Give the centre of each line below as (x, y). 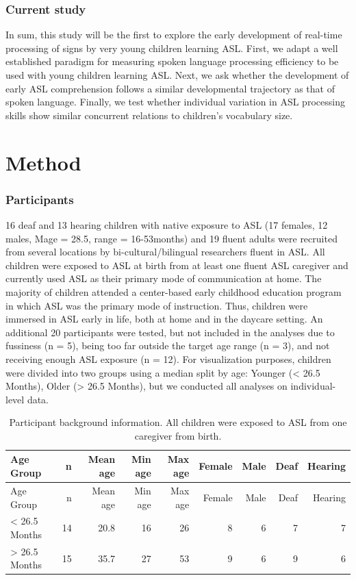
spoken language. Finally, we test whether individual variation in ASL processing (175, 102)
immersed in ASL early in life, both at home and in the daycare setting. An (164, 319)
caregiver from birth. (178, 435)
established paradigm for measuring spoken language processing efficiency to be (172, 61)
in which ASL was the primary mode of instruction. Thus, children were (157, 305)
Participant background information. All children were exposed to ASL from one (178, 422)
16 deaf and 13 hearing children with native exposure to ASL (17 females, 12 (167, 224)
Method (43, 162)
